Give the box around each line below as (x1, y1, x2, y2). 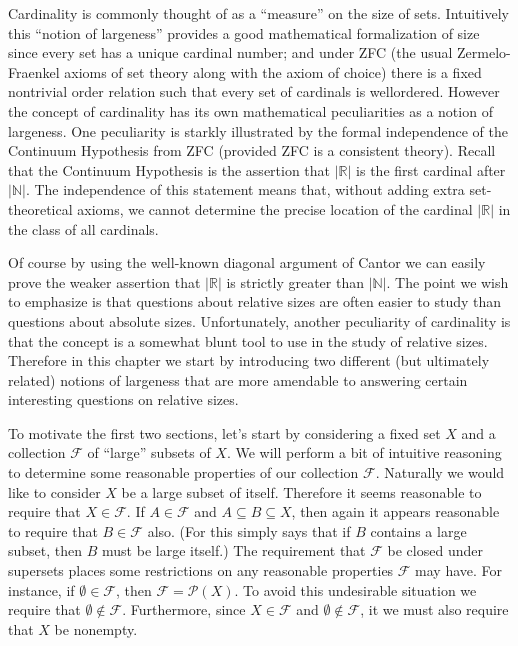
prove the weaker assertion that (8, 271, 201, 292)
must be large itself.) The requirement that (102, 540, 366, 561)
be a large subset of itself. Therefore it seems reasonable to (121, 481, 482, 502)
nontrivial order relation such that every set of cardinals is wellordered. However (8, 81, 500, 102)
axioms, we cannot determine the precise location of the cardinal (77, 198, 473, 219)
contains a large (370, 520, 467, 541)
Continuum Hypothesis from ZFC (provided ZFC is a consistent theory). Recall (8, 140, 496, 161)
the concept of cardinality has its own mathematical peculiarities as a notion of (8, 100, 493, 121)
